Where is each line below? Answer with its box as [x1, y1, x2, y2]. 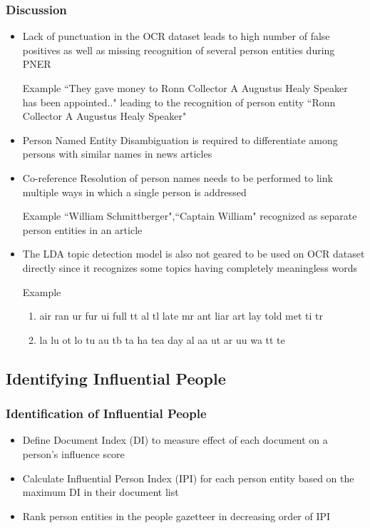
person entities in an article [22, 222, 143, 237]
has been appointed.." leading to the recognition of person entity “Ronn [22, 94, 336, 109]
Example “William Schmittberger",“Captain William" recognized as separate [22, 208, 357, 223]
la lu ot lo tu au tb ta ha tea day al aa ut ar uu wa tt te [39, 332, 285, 347]
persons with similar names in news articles [22, 146, 212, 161]
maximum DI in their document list [22, 484, 179, 499]
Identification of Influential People [6, 405, 207, 422]
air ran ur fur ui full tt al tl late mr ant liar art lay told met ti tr [39, 308, 323, 323]
